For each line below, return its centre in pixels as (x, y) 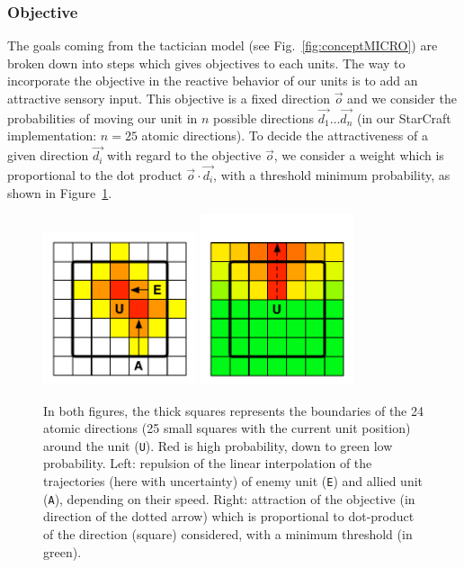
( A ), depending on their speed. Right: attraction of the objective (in (229, 498)
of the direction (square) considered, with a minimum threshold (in (228, 533)
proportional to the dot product (95, 175)
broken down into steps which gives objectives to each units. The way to (206, 63)
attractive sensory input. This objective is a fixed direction (169, 98)
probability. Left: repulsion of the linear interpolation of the (208, 463)
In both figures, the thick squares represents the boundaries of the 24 (233, 410)
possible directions (264, 117)
